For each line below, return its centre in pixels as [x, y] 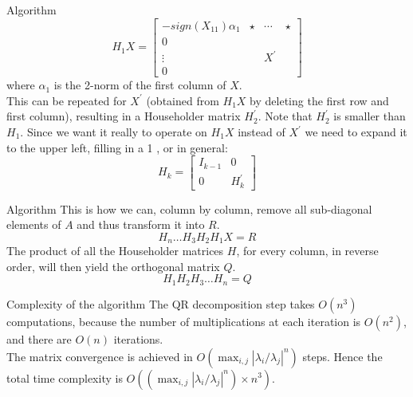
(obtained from [183, 100]
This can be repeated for [67, 100]
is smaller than [370, 116]
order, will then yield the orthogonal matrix [113, 266]
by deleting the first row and [319, 100]
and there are [39, 338]
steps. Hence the [342, 356]
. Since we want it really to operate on [114, 132]
